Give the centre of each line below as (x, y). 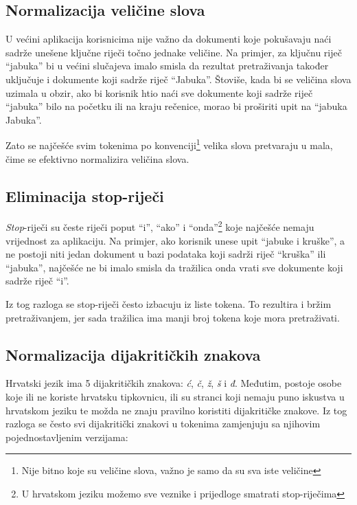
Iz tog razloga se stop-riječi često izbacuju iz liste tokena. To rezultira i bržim (169, 304)
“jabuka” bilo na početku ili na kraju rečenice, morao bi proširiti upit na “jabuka (176, 106)
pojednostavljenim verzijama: (67, 437)
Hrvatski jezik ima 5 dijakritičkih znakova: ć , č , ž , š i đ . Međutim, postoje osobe (174, 383)
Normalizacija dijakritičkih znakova (133, 354)
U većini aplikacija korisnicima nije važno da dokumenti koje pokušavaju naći (169, 39)
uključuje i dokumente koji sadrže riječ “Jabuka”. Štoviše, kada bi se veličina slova (178, 79)
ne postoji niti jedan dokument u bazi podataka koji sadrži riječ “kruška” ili (166, 254)
